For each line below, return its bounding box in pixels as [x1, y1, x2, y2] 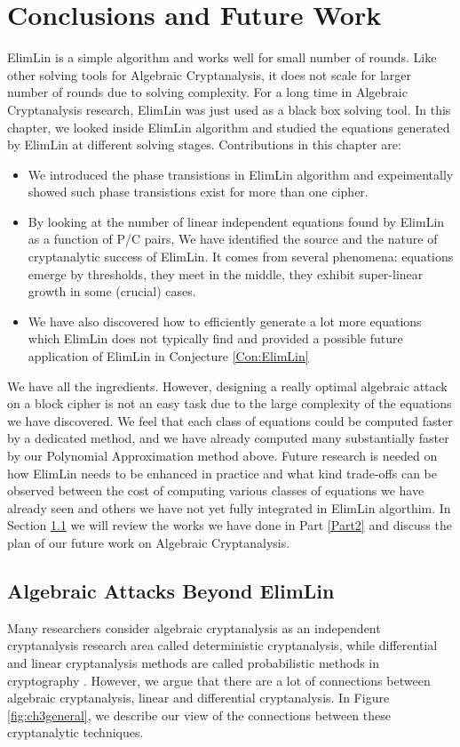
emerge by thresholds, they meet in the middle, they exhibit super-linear [28, 264, 424, 283]
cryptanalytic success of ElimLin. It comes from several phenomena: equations [28, 247, 454, 266]
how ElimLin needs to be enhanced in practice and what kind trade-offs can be [7, 463, 438, 482]
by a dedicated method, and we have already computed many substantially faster [7, 429, 449, 447]
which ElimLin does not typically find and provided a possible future [28, 329, 403, 348]
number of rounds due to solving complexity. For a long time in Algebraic [7, 83, 408, 101]
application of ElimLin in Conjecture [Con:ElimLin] [28, 347, 309, 365]
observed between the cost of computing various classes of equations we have [7, 481, 424, 500]
